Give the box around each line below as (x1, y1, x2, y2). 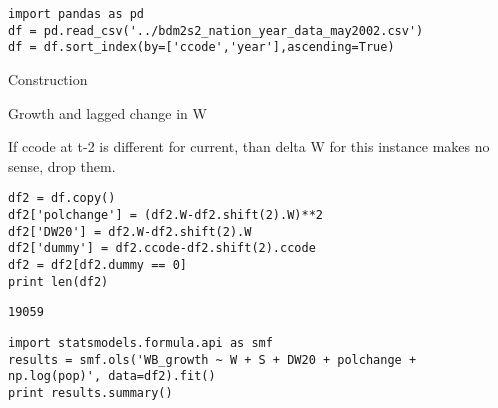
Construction (8, 68, 88, 89)
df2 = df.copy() (8, 191, 116, 206)
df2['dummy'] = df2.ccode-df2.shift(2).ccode (8, 241, 316, 256)
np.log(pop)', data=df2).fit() (8, 369, 216, 384)
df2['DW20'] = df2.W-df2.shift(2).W (8, 224, 252, 239)
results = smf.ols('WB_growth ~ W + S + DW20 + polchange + (8, 352, 417, 367)
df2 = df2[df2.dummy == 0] (8, 257, 187, 272)
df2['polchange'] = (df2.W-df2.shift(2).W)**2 (8, 208, 323, 222)
